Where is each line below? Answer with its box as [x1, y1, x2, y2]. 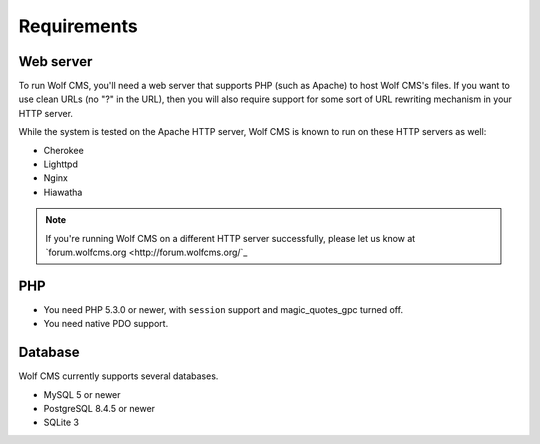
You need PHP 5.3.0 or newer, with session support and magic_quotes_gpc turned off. [43, 303, 404, 315]
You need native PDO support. [43, 318, 169, 330]
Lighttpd [43, 158, 79, 170]
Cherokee [43, 144, 84, 156]
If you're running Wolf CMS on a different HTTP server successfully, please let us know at [45, 232, 416, 244]
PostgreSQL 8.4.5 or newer [43, 402, 155, 414]
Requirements [18, 15, 139, 37]
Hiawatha [43, 186, 83, 198]
